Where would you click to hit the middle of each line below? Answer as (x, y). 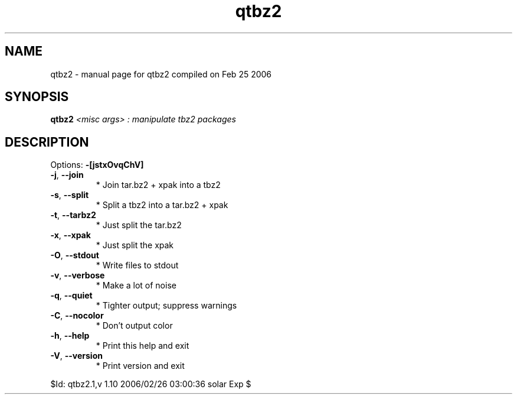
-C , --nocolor (77, 316)
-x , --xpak (71, 235)
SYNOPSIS (37, 97)
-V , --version (76, 356)
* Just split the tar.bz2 (139, 225)
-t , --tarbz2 (73, 215)
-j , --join (67, 175)
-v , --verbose (78, 275)
